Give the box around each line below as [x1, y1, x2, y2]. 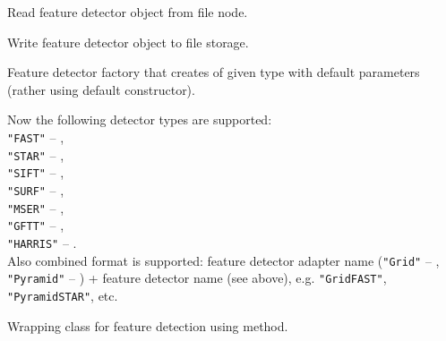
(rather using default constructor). [7, 80, 195, 98]
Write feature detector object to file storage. [7, 32, 249, 51]
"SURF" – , [7, 180, 64, 199]
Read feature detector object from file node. [7, 3, 248, 21]
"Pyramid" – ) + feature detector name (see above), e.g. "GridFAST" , [7, 269, 387, 287]
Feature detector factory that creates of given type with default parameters [7, 63, 420, 81]
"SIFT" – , [7, 163, 64, 182]
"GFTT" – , [7, 216, 64, 234]
